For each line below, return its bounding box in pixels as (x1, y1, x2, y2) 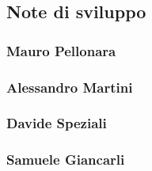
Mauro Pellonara (6, 40, 116, 60)
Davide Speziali (6, 113, 107, 133)
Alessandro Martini (6, 77, 133, 97)
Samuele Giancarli (6, 150, 125, 169)
